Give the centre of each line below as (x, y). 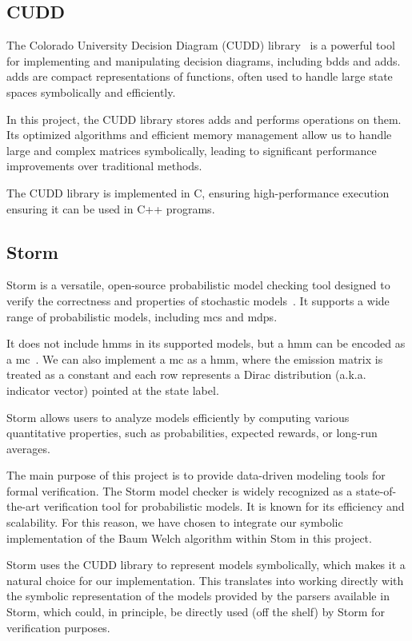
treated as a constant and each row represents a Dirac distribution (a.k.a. (186, 374)
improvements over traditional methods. (104, 166)
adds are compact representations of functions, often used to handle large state (200, 76)
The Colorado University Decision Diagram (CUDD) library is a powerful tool (201, 45)
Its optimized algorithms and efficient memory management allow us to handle (199, 135)
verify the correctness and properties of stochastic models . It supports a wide (198, 300)
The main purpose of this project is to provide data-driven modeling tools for (196, 475)
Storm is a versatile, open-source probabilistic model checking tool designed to (198, 285)
